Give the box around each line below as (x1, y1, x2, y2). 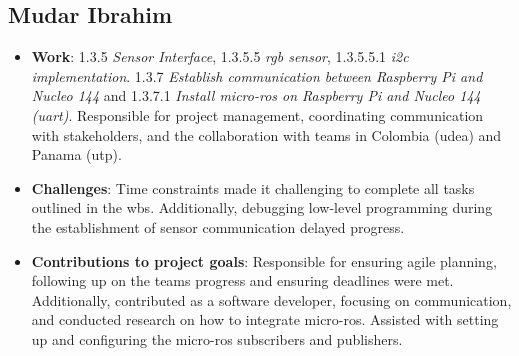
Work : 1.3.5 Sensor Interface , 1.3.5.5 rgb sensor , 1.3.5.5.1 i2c (31, 46, 409, 67)
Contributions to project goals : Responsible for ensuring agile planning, (31, 250, 497, 271)
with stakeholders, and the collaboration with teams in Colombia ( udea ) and (31, 124, 502, 145)
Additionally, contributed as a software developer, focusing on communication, (31, 289, 512, 310)
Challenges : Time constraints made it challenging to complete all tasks (31, 177, 475, 198)
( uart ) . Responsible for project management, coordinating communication (31, 104, 484, 125)
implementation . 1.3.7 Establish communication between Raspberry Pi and (31, 65, 483, 86)
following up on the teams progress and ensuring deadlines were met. (31, 270, 454, 291)
